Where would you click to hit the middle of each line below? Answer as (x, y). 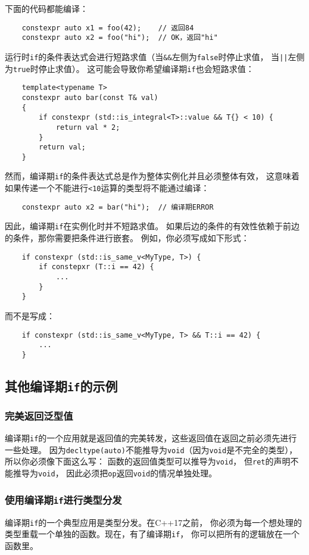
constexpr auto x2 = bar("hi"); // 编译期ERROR (118, 207)
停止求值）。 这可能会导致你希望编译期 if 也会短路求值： (146, 68)
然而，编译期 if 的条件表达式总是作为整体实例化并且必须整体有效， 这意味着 (152, 176)
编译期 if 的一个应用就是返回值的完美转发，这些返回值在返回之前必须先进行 (151, 438)
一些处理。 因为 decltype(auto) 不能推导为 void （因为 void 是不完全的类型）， (151, 449)
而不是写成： (30, 315)
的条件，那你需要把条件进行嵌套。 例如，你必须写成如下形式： (127, 238)
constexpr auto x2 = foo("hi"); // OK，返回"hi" (120, 38)
